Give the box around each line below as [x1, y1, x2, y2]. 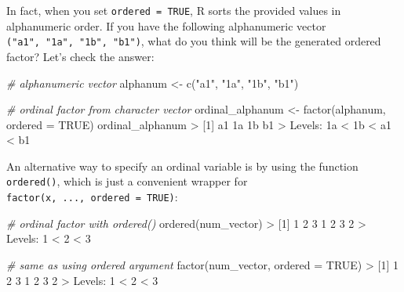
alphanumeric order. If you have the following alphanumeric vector [6, 17, 326, 34]
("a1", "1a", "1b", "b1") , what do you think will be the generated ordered [6, 33, 381, 49]
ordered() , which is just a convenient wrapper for [6, 173, 248, 189]
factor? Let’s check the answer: [6, 48, 155, 64]
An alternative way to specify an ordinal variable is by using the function [6, 157, 359, 174]
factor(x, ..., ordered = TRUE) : [6, 189, 178, 205]
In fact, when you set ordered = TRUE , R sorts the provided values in [6, 2, 341, 18]
